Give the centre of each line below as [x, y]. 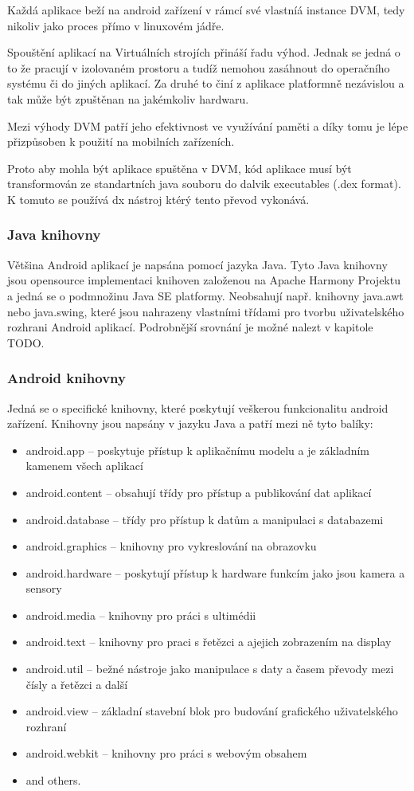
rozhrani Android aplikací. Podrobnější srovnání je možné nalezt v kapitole [190, 327]
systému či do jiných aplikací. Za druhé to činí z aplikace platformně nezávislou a [206, 83]
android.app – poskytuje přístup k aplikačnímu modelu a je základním [197, 450]
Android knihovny [66, 378]
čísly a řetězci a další [77, 684]
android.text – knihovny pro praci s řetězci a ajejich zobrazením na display [209, 642]
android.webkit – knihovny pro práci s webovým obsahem [166, 753]
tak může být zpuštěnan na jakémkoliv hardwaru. [128, 98]
